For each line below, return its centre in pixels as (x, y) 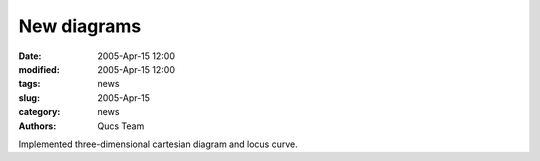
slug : (29, 97)
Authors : (37, 126)
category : (39, 112)
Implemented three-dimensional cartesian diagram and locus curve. (158, 144)
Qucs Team (121, 126)
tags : (29, 84)
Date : (30, 56)
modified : (39, 69)
